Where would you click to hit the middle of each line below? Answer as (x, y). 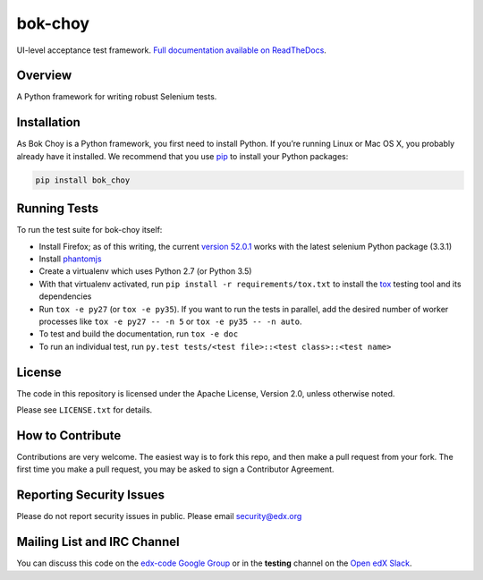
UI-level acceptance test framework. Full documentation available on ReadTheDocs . (171, 50)
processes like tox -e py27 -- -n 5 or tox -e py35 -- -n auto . (170, 321)
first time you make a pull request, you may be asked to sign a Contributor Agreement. (175, 469)
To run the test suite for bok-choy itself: (89, 230)
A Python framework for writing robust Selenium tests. (117, 97)
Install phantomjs (70, 259)
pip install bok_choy (83, 180)
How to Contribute (69, 435)
